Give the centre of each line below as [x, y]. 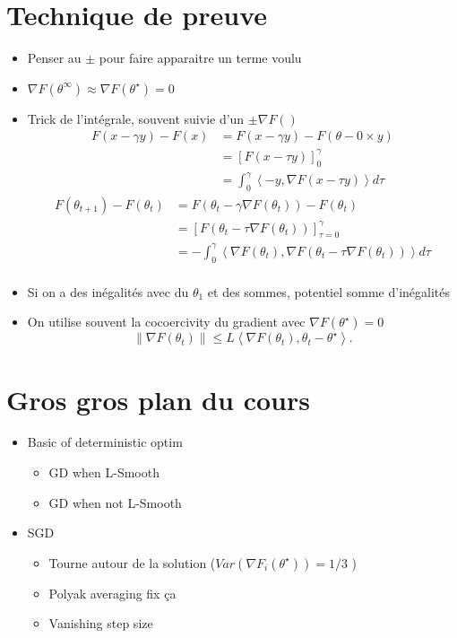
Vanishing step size [101, 623]
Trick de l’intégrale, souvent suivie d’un [136, 118]
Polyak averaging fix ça [112, 593]
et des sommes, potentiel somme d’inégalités [329, 291]
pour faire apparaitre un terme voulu [200, 58]
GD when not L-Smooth [115, 502]
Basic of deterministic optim [105, 442]
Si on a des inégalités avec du [108, 291]
